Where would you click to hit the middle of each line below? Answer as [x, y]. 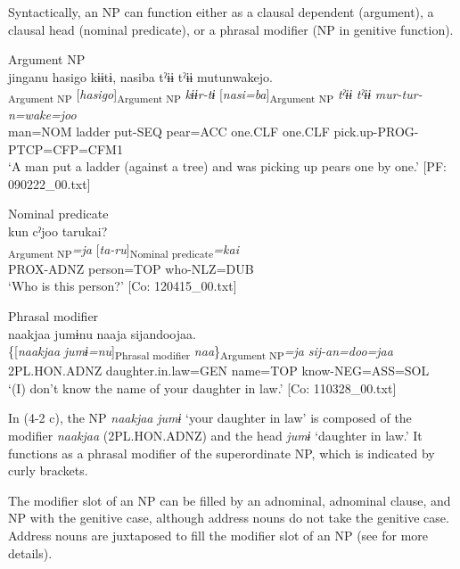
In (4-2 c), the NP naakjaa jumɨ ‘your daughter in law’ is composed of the [210, 418]
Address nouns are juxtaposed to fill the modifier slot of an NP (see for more [218, 536]
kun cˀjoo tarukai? [58, 231]
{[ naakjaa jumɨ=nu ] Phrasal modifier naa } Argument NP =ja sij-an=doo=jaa [201, 352]
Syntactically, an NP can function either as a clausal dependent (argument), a [221, 12]
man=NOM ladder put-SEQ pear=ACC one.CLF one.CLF [169, 132]
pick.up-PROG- [376, 132]
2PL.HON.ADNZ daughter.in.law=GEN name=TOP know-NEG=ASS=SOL [219, 371]
